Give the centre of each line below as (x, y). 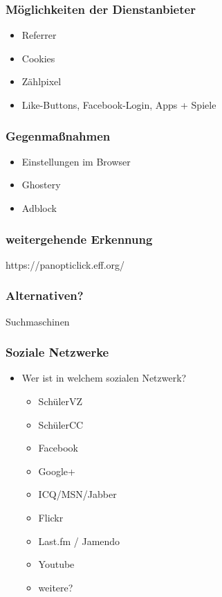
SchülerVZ (61, 401)
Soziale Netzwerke (57, 352)
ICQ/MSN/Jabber (77, 494)
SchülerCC (61, 424)
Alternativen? (45, 295)
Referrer (39, 35)
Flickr (51, 517)
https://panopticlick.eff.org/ (65, 264)
